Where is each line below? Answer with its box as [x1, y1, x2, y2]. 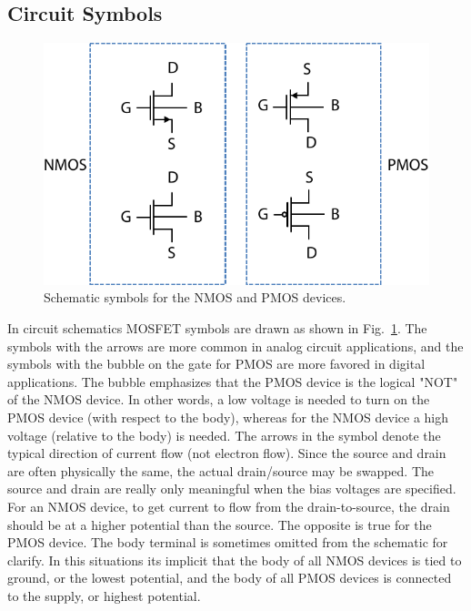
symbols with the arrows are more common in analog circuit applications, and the [7, 336, 464, 355]
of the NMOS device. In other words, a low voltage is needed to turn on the [7, 390, 430, 409]
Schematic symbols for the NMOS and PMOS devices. [44, 288, 346, 307]
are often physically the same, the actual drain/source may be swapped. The [7, 461, 435, 480]
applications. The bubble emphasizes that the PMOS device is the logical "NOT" [7, 372, 458, 391]
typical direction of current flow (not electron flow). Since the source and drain [7, 443, 446, 463]
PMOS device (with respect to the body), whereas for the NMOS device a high [7, 407, 449, 426]
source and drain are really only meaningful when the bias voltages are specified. [7, 479, 456, 498]
